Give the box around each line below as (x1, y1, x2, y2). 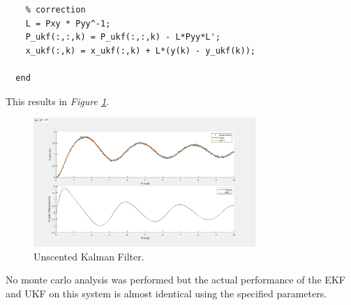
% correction (25, 5, 86, 15)
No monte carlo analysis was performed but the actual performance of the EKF (6, 272, 345, 287)
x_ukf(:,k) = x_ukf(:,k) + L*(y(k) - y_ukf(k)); (25, 45, 255, 56)
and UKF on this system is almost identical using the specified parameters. (6, 286, 327, 300)
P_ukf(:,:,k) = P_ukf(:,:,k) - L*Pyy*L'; (25, 32, 221, 42)
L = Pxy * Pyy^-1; (25, 18, 111, 29)
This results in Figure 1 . (6, 93, 109, 108)
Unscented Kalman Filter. (33, 249, 144, 263)
